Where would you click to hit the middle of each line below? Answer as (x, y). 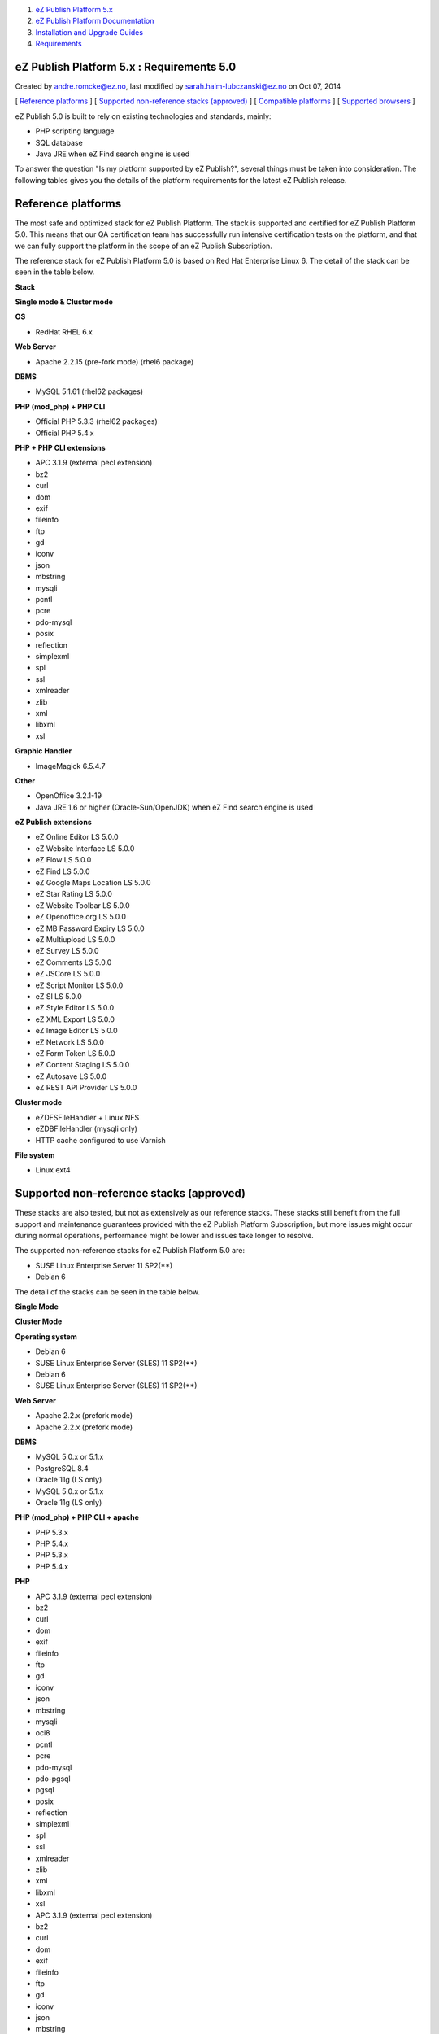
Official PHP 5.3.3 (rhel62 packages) (96, 421)
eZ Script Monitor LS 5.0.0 (79, 985)
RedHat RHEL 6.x (64, 332)
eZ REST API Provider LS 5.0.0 (86, 1088)
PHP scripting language (75, 131)
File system (35, 1155)
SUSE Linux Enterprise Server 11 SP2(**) (104, 1265)
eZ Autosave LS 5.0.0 (71, 1076)
